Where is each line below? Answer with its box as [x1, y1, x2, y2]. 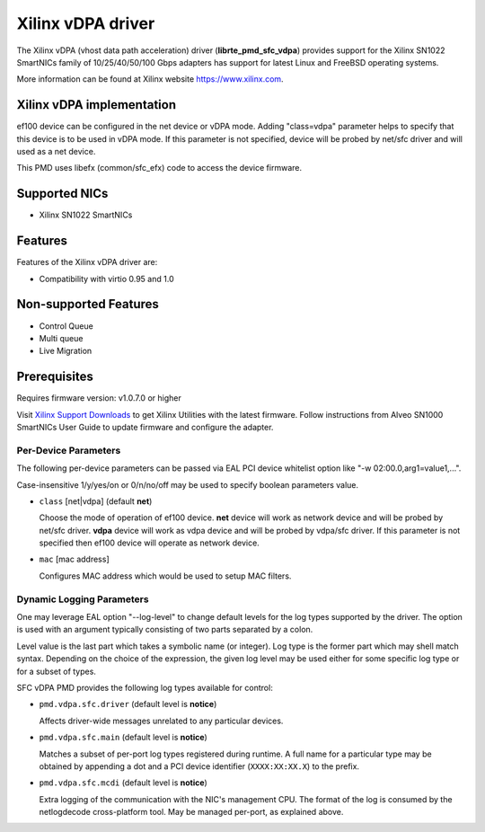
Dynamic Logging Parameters [16, 593, 149, 606]
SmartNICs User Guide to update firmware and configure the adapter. [16, 421, 274, 432]
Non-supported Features [16, 297, 159, 312]
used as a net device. [16, 146, 96, 157]
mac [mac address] [39, 553, 110, 565]
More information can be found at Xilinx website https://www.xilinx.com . [16, 74, 284, 84]
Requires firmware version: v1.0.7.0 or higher [16, 393, 181, 403]
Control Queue [39, 320, 93, 332]
